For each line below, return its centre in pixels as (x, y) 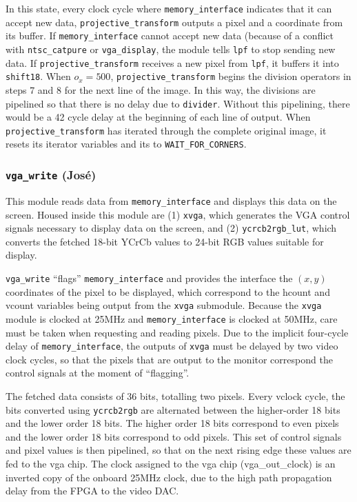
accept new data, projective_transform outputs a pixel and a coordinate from (174, 22)
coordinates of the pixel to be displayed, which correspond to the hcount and (168, 291)
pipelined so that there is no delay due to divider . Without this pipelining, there (178, 103)
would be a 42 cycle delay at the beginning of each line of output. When (158, 117)
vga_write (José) (51, 175)
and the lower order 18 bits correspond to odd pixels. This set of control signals (174, 436)
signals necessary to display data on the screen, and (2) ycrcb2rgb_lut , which (171, 228)
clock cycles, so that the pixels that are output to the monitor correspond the (169, 359)
